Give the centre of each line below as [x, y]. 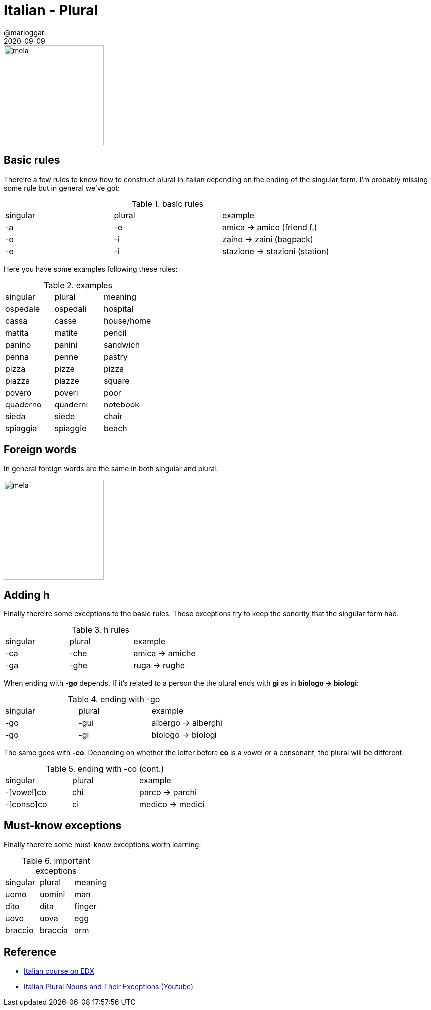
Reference [30, 952]
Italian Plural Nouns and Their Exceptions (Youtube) [109, 986]
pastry [115, 356]
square [116, 380]
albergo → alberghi [187, 723]
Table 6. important [56, 861]
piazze [67, 380]
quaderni [71, 404]
